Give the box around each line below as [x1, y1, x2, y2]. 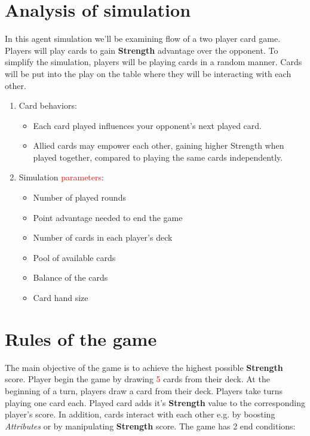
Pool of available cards [33, 251, 116, 263]
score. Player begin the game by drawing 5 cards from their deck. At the [5, 373, 270, 385]
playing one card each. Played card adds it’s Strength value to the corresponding [5, 396, 306, 409]
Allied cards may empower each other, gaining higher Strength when [33, 139, 284, 152]
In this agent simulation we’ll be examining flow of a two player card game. [5, 32, 281, 45]
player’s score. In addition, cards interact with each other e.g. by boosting [5, 408, 275, 420]
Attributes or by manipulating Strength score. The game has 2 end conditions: [5, 419, 296, 432]
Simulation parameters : [19, 171, 104, 183]
